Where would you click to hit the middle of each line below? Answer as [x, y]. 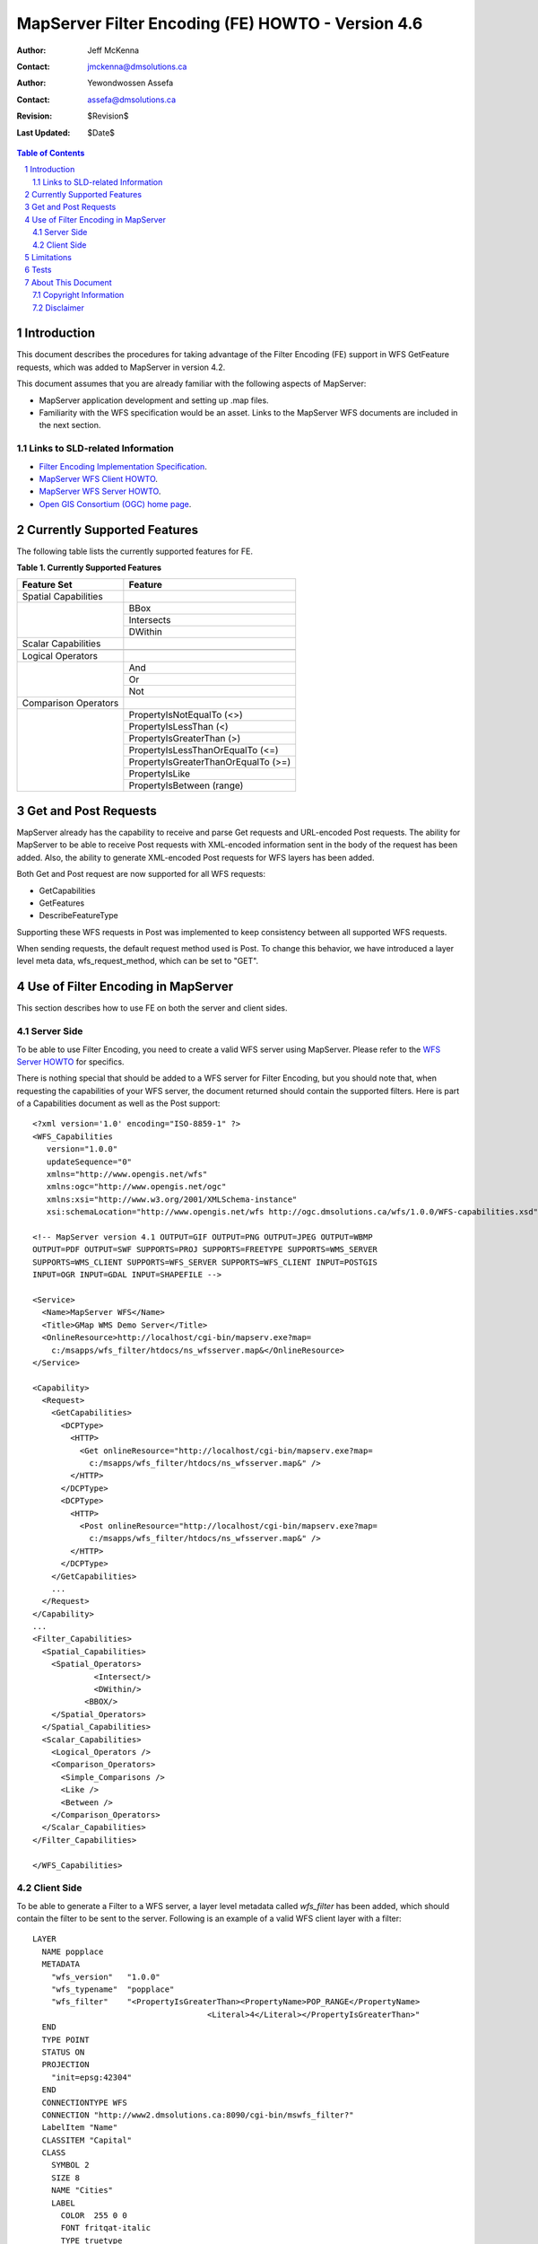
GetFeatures [62, 903]
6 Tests [38, 270]
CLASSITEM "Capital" [87, 2140]
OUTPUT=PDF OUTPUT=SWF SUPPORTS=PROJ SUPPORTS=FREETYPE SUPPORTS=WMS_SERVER [205, 1249]
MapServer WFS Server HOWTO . [100, 491]
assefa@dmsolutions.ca [132, 100]
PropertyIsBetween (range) [186, 785]
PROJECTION [65, 2065]
